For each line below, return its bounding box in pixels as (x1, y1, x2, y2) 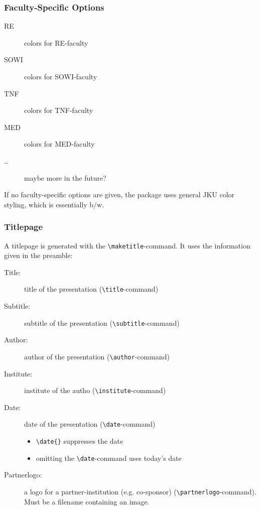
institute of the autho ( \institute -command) (24, 385, 166, 396)
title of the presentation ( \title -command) (24, 284, 159, 294)
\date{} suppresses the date (36, 436, 123, 446)
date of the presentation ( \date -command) (24, 419, 156, 429)
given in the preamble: (4, 250, 73, 261)
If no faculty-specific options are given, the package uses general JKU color (4, 189, 235, 200)
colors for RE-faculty (24, 37, 88, 48)
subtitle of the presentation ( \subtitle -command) (24, 317, 180, 328)
